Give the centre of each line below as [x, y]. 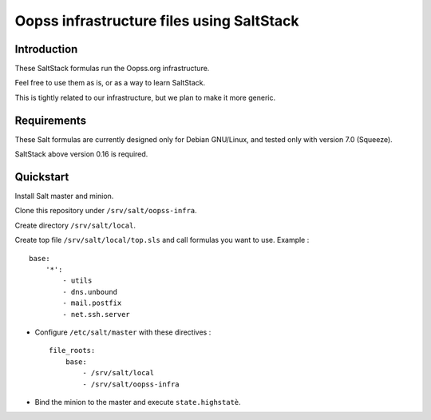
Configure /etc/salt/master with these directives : [123, 332]
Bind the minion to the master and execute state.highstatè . [138, 402]
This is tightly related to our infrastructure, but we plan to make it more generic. [145, 97]
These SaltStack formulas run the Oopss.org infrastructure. [112, 69]
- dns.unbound [90, 292]
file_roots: [72, 351]
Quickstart [42, 177]
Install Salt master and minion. [64, 196]
